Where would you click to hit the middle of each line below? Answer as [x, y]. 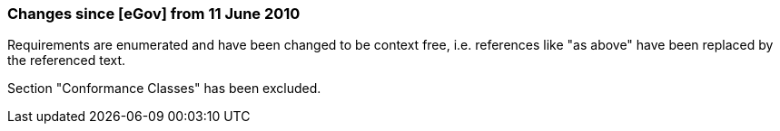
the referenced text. [67, 61]
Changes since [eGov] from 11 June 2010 [154, 14]
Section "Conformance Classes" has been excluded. [164, 89]
